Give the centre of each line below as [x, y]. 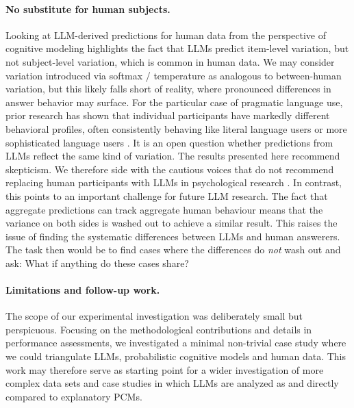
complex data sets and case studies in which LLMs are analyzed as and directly [172, 383]
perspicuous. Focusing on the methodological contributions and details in [159, 329]
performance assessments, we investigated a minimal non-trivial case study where [176, 343]
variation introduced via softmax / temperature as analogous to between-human [174, 75]
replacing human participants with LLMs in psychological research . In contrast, [174, 182]
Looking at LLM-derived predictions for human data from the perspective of [166, 35]
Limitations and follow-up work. [83, 290]
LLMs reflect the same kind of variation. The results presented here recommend [173, 156]
